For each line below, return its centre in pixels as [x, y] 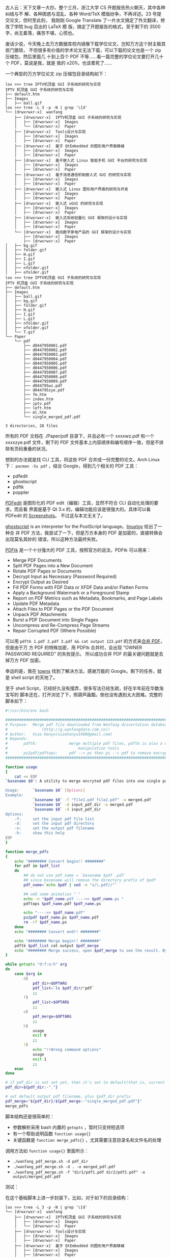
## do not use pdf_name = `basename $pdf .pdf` [75, 876]
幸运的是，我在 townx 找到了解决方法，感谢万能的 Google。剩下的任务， [81, 671]
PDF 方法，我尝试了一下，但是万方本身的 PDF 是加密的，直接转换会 [92, 533]
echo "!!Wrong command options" [67, 1050]
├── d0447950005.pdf [45, 363]
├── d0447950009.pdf [45, 381]
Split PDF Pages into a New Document [53, 566]
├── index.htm [38, 399]
